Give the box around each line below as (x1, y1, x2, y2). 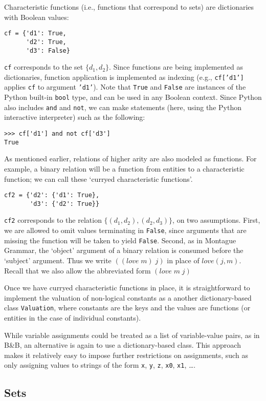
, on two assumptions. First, (172, 215, 260, 225)
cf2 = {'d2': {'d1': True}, (4, 192, 100, 199)
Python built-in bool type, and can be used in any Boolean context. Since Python (4, 92, 262, 102)
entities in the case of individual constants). (4, 312, 141, 323)
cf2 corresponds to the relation (4, 215, 102, 225)
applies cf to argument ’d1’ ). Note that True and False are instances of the (4, 81, 246, 92)
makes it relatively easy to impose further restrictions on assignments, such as (4, 349, 248, 360)
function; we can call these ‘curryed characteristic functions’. (4, 173, 193, 184)
